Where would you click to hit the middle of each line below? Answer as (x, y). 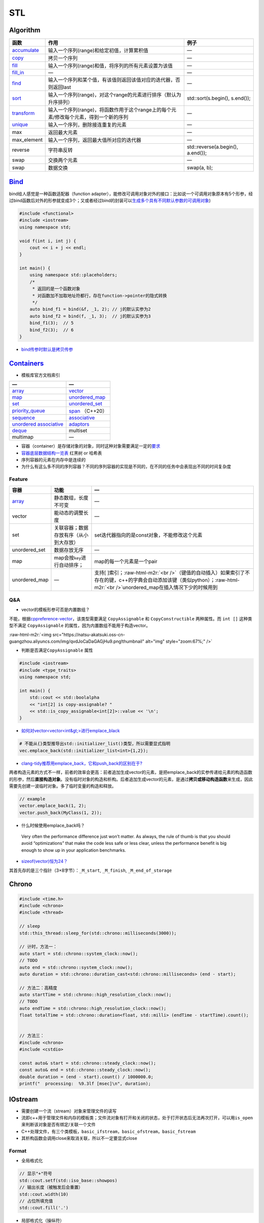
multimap (23, 437)
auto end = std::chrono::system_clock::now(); (76, 967)
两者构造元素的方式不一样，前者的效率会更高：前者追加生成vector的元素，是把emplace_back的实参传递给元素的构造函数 (131, 772)
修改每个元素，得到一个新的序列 (91, 117)
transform (23, 113)
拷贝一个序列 (63, 58)
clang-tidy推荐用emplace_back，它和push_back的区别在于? (82, 763)
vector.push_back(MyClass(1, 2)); (61, 813)
